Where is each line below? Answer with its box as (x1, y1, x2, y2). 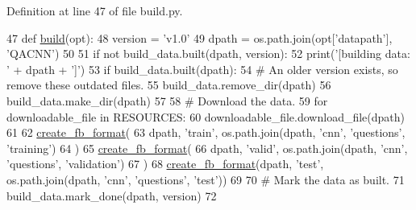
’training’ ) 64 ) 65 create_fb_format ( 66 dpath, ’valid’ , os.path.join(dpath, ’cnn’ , (6, 139, 408, 156)
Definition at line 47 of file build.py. (6, 2, 183, 19)
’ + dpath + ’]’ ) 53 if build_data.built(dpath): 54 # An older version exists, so (6, 60, 398, 77)
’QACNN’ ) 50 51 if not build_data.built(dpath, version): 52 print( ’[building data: (6, 45, 410, 62)
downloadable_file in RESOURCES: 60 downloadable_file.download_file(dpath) (6, 108, 406, 125)
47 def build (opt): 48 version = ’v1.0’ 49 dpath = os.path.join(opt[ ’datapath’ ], (6, 29, 393, 46)
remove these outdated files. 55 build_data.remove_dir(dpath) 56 (6, 76, 331, 93)
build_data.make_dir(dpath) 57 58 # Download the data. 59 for (6, 92, 328, 109)
